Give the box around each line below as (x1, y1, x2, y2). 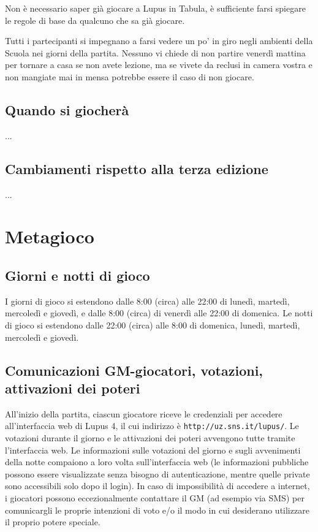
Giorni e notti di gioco (5, 265, 150, 284)
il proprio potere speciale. (5, 515, 100, 528)
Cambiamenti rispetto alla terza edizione (5, 159, 268, 178)
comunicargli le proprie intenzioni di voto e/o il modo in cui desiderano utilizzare (5, 503, 309, 516)
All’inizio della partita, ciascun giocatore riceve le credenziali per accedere (5, 407, 282, 420)
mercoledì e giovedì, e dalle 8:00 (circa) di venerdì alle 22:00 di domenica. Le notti (5, 306, 313, 319)
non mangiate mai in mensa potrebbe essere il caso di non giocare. (5, 70, 254, 83)
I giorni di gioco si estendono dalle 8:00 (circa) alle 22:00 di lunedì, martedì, (5, 294, 290, 307)
